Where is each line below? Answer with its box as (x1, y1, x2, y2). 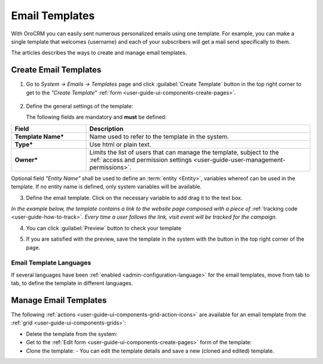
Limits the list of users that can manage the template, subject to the (89, 148, 279, 156)
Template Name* (14, 132, 64, 141)
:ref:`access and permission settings (89, 156, 193, 164)
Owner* (14, 156, 38, 164)
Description (89, 125, 124, 133)
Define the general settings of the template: (26, 102, 133, 110)
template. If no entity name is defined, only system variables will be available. (11, 183, 202, 190)
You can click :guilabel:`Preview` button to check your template (26, 225, 182, 232)
